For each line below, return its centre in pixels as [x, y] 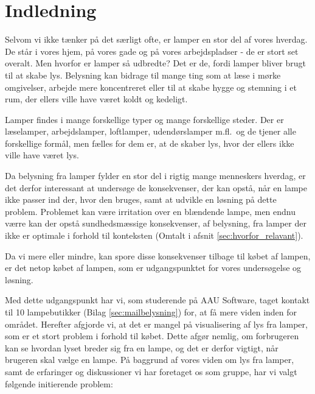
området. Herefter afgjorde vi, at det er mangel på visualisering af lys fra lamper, [156, 324]
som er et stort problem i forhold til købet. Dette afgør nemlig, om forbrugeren [152, 336]
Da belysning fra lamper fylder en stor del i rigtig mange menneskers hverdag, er [155, 176]
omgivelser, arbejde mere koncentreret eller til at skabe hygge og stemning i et [151, 87]
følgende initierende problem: [59, 383]
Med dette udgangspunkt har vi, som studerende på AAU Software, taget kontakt [157, 300]
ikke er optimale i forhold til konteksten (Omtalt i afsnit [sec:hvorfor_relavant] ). [154, 235]
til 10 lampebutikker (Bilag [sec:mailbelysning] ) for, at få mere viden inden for [151, 312]
